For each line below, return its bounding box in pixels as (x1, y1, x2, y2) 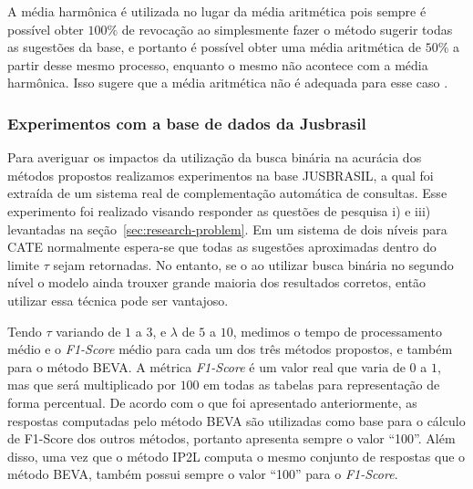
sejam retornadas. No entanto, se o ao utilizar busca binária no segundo (53, 255, 454, 274)
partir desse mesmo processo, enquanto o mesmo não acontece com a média (7, 55, 428, 74)
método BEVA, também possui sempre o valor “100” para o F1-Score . (7, 464, 398, 484)
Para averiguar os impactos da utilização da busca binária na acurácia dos (7, 148, 422, 167)
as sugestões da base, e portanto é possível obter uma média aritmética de (7, 37, 422, 57)
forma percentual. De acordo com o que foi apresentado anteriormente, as (7, 392, 417, 411)
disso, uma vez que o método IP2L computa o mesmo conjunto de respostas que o (7, 446, 466, 465)
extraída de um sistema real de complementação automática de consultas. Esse (7, 183, 447, 203)
